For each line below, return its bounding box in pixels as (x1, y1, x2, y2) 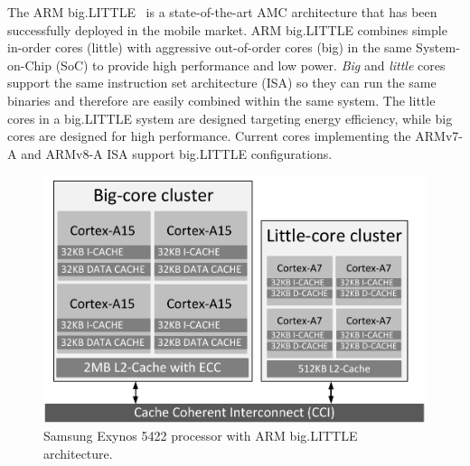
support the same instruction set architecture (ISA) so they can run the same (7, 73, 437, 92)
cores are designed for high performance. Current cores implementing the (7, 126, 411, 145)
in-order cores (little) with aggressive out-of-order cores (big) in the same (7, 38, 412, 57)
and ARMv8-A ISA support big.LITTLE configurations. (21, 144, 333, 163)
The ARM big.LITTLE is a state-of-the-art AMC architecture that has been (7, 3, 437, 21)
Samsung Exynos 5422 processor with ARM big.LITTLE (43, 426, 358, 445)
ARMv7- (415, 126, 463, 145)
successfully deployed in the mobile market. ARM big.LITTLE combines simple (7, 20, 447, 39)
